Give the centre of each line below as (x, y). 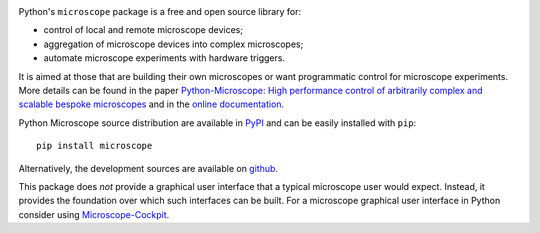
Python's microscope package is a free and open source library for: (160, 11)
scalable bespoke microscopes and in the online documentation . (151, 104)
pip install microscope (94, 146)
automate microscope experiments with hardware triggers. (164, 58)
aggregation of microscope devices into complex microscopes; (173, 44)
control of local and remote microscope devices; (143, 30)
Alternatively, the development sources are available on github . (148, 168)
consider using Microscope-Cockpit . (94, 214)
